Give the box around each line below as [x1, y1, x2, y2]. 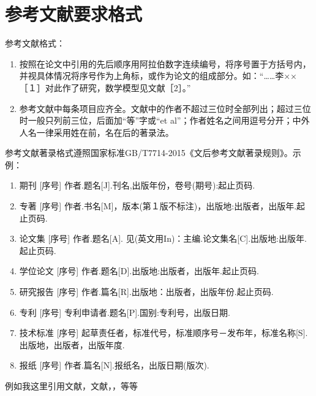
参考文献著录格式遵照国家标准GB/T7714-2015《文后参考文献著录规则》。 [5, 146, 293, 159]
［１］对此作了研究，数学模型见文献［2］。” [19, 81, 191, 94]
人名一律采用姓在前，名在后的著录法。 [19, 125, 174, 138]
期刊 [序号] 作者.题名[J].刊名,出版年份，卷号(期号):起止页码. [19, 179, 255, 192]
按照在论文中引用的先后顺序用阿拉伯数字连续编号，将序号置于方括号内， [19, 57, 311, 70]
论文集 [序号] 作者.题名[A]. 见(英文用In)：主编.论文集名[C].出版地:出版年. [19, 232, 307, 245]
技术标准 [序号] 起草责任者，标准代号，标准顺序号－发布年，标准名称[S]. [19, 326, 308, 339]
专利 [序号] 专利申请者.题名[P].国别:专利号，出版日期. [19, 305, 230, 318]
